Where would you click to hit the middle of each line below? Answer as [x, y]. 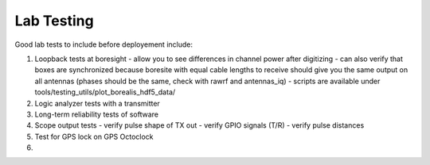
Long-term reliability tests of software [97, 114]
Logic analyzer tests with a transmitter [98, 103]
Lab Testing [55, 21]
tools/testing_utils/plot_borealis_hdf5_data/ [105, 92]
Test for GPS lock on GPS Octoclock [94, 136]
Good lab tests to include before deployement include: [104, 44]
